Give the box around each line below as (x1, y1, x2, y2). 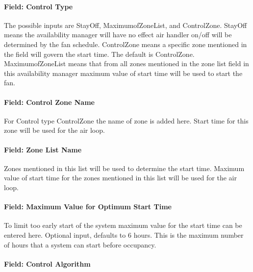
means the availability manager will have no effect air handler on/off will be (4, 29, 232, 40)
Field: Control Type (4, 1, 73, 11)
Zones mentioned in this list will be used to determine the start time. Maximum (4, 163, 245, 173)
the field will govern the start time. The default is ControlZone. (4, 49, 195, 59)
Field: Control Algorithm (4, 258, 91, 269)
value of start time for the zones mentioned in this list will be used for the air (4, 173, 237, 183)
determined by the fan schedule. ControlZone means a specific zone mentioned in (4, 39, 247, 49)
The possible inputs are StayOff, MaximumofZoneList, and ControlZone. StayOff (4, 20, 247, 30)
